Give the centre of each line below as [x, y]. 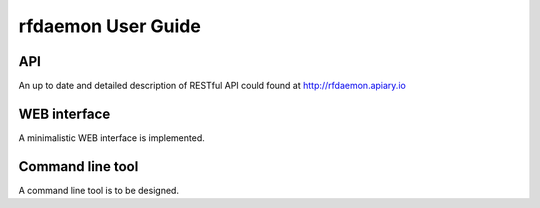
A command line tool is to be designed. [99, 190]
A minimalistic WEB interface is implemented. [111, 137]
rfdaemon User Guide [110, 26]
